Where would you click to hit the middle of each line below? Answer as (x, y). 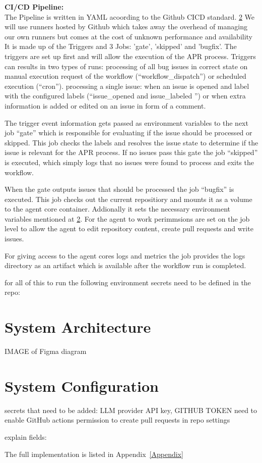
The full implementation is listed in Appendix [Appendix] (94, 454)
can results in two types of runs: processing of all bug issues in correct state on (126, 66)
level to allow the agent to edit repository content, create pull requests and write (129, 228)
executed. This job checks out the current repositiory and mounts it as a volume (128, 199)
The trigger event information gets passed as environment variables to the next (126, 122)
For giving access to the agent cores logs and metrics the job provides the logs (125, 255)
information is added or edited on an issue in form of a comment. (105, 105)
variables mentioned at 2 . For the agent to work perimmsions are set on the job (127, 218)
